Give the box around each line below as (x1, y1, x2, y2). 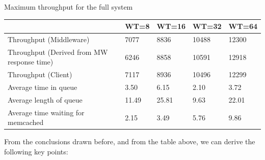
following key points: (4, 146, 68, 157)
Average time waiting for (8, 107, 85, 117)
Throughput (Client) (8, 69, 72, 80)
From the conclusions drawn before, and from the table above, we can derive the (4, 136, 255, 147)
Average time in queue (8, 82, 77, 92)
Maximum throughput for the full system (4, 2, 133, 12)
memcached (8, 117, 44, 127)
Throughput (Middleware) (8, 34, 90, 44)
